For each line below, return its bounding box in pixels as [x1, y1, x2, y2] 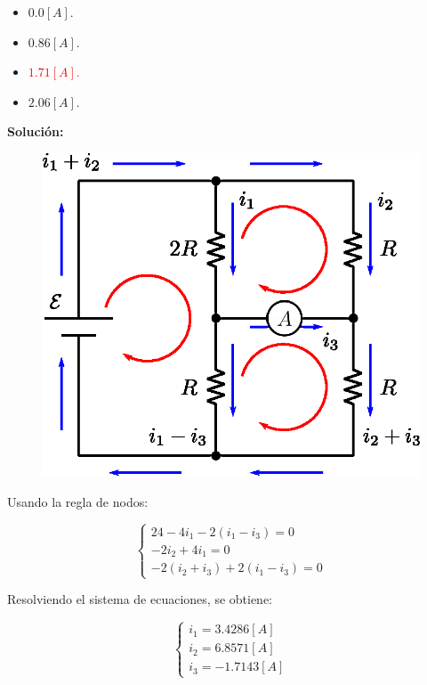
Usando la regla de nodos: [7, 492, 149, 510]
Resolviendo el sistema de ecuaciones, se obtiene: [7, 590, 273, 608]
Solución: [7, 122, 64, 141]
